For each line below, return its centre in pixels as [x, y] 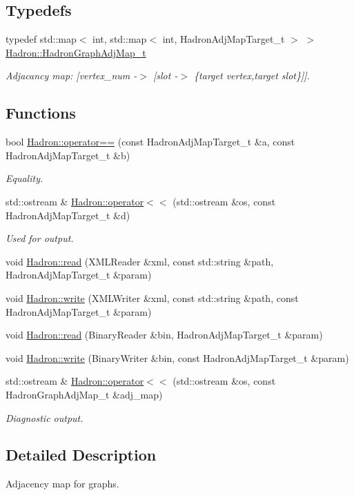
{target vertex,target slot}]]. [252, 75]
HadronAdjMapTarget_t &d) [68, 215]
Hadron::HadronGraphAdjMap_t [76, 52]
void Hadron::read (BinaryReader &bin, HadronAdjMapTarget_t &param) [164, 335]
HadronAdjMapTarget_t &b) [68, 155]
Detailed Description [81, 455]
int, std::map [120, 39]
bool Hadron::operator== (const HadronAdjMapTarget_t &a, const [150, 142]
